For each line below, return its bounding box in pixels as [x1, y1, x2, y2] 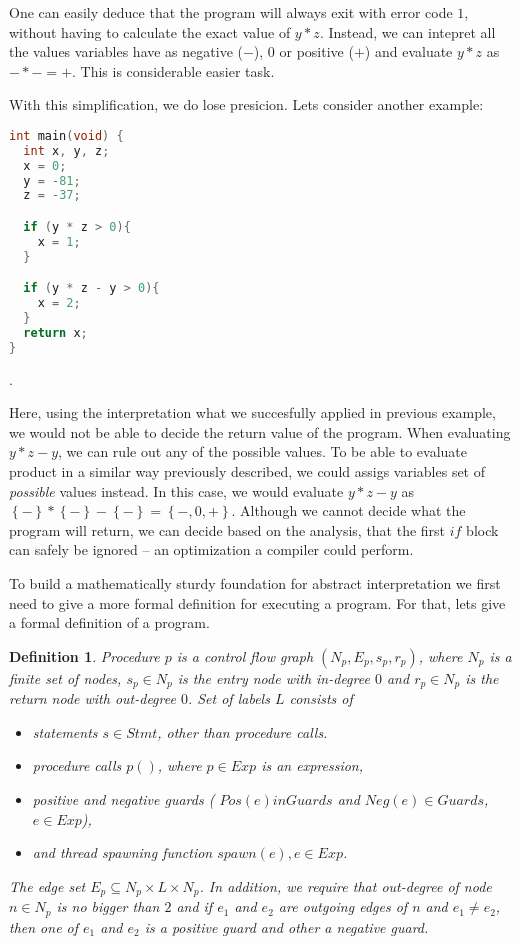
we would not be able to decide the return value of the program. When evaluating [9, 421, 511, 442]
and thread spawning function [32, 842, 213, 863]
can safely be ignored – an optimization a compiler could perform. [9, 539, 414, 560]
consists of [289, 688, 353, 709]
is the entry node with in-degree [177, 667, 370, 688]
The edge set [9, 875, 86, 896]
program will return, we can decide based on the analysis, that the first [9, 519, 446, 540]
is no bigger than [56, 896, 160, 917]
